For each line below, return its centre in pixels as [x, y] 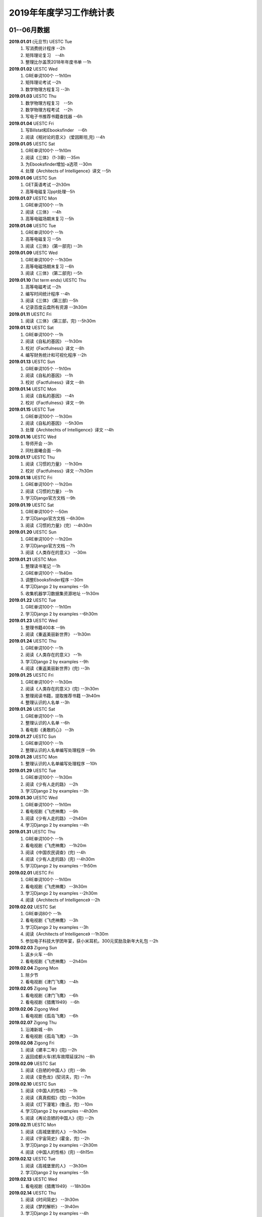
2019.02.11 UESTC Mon [33, 1125]
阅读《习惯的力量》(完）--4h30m [59, 525]
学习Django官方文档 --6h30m [55, 518]
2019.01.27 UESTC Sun [33, 736]
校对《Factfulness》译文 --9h [55, 403]
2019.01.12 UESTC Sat [31, 328]
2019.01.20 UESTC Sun [33, 532]
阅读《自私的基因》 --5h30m [54, 423]
